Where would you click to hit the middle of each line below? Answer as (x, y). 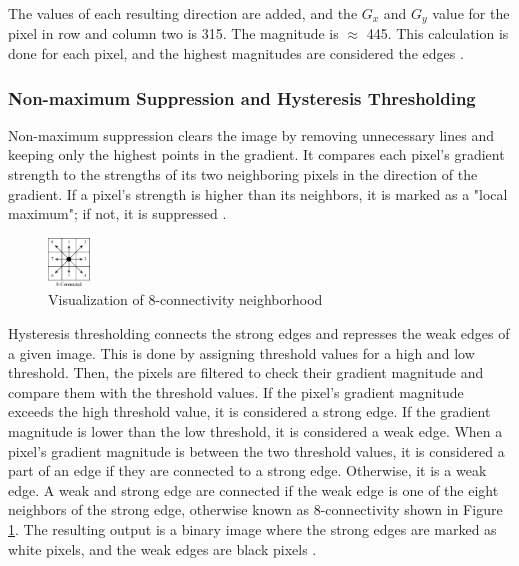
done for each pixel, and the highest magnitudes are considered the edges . (236, 53)
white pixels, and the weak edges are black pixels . (162, 548)
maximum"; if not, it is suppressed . (117, 213)
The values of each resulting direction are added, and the (183, 13)
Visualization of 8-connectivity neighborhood (185, 299)
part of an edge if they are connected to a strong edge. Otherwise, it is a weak (247, 470)
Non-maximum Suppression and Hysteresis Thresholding (242, 97)
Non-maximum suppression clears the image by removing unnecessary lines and (251, 134)
